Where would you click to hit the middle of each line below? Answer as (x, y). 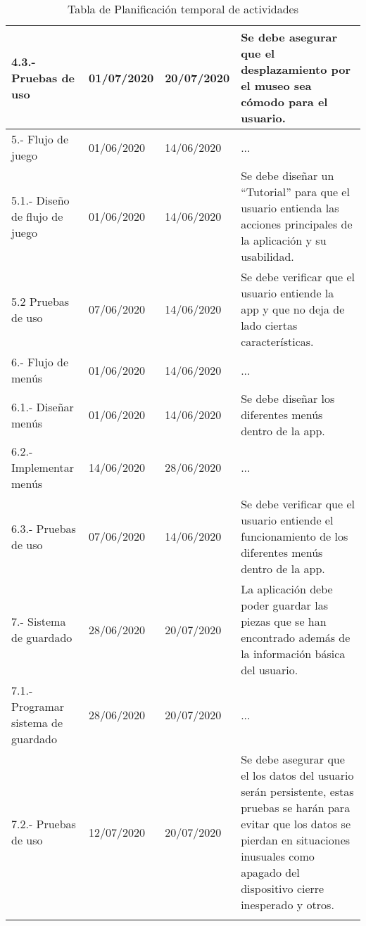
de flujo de (37, 216)
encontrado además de (296, 637)
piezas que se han (284, 621)
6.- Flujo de (40, 362)
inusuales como (278, 856)
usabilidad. (267, 256)
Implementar (43, 467)
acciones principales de (297, 224)
